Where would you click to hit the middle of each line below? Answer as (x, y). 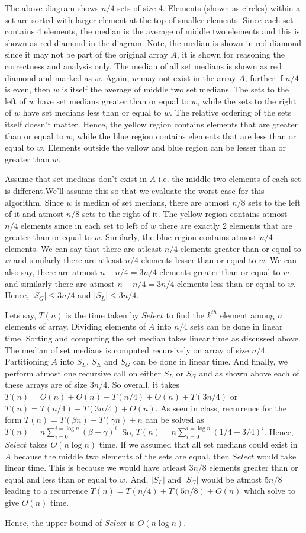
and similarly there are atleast (68, 260)
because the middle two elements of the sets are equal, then (122, 456)
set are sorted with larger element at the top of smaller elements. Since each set (149, 19)
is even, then (28, 89)
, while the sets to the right (247, 100)
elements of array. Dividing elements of (75, 326)
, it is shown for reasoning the (231, 54)
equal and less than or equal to (61, 479)
